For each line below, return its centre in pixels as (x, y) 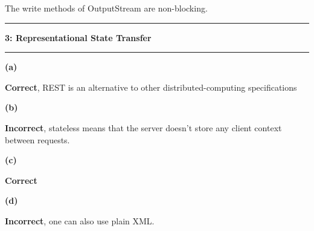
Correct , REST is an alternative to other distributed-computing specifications (151, 87)
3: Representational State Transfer (78, 37)
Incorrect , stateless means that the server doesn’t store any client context (143, 127)
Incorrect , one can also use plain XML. (80, 220)
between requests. (37, 139)
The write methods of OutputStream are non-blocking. (106, 8)
